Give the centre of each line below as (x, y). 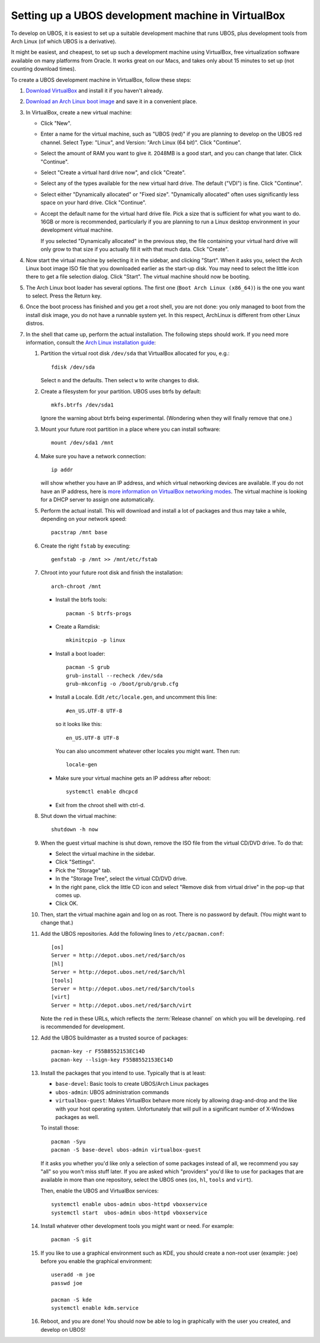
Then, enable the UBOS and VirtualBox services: (100, 1191)
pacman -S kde (71, 1300)
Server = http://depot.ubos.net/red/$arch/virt (121, 1005)
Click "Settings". (75, 862)
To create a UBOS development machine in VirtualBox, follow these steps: (101, 79)
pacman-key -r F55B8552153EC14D (98, 1051)
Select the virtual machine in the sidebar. (105, 854)
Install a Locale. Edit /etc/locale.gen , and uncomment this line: (136, 697)
